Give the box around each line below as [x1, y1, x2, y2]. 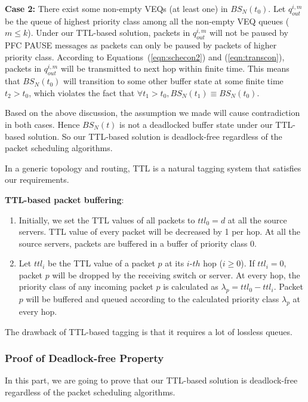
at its [165, 257, 184, 269]
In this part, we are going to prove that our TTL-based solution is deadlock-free [5, 374, 298, 386]
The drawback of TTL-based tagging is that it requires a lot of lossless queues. [5, 325, 292, 337]
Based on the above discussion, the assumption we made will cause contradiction [5, 106, 300, 119]
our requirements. [5, 173, 69, 186]
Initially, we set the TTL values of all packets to [19, 213, 195, 226]
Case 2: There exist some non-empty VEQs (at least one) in [5, 2, 228, 14]
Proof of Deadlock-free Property [5, 351, 164, 366]
